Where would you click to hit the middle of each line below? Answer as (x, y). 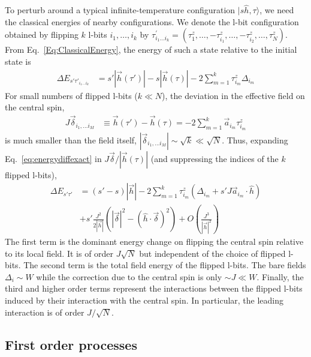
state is (18, 61)
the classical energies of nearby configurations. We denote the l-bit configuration (152, 21)
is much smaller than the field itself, (71, 139)
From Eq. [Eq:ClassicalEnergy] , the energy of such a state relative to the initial (151, 49)
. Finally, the (280, 276)
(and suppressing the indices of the (215, 158)
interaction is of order (45, 312)
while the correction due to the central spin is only (129, 276)
